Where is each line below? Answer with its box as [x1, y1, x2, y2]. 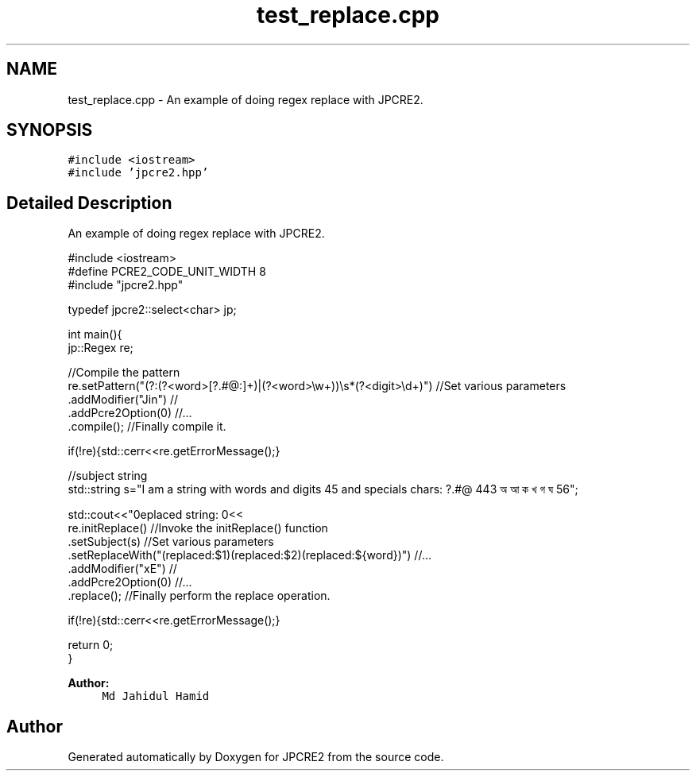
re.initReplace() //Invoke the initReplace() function [68, 521, 328, 535]
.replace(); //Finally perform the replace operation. [68, 589, 331, 603]
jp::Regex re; [68, 341, 133, 355]
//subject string [68, 469, 148, 483]
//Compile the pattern [68, 365, 180, 380]
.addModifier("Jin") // [68, 392, 179, 407]
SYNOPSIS [6, 120, 93, 141]
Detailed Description [6, 192, 172, 213]
